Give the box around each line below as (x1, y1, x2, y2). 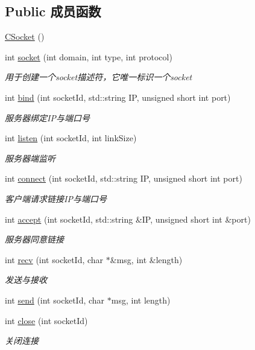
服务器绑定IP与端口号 (5, 111, 90, 124)
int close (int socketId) (5, 314, 88, 326)
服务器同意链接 (5, 233, 64, 246)
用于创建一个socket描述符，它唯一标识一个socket (5, 71, 192, 83)
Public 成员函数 (5, 2, 101, 21)
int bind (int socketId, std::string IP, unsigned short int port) (5, 91, 231, 103)
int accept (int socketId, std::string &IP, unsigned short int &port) (5, 212, 251, 225)
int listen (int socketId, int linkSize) (5, 132, 137, 144)
